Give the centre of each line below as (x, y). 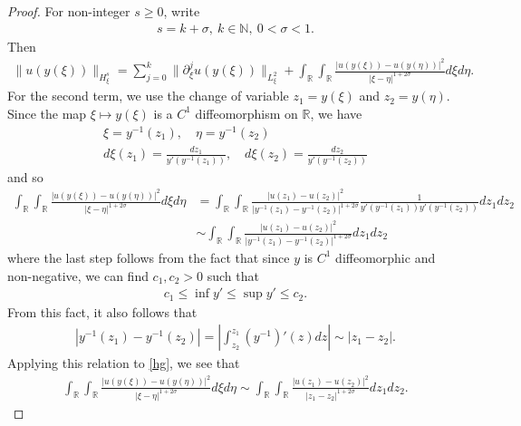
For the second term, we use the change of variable (148, 96)
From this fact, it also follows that (102, 311)
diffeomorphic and (386, 257)
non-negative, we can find (78, 275)
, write (182, 11)
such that (233, 275)
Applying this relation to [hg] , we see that (124, 363)
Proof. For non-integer (69, 11)
